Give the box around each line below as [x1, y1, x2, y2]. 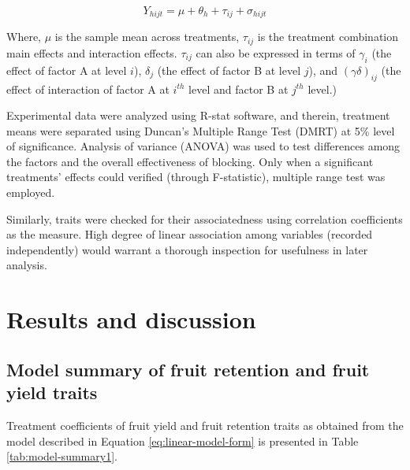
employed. [6, 184, 55, 201]
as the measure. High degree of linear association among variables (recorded [6, 226, 373, 242]
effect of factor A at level [6, 61, 127, 78]
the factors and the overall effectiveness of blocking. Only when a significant [6, 153, 374, 169]
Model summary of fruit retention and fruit [6, 357, 370, 381]
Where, [6, 28, 41, 45]
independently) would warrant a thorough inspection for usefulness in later [6, 241, 368, 257]
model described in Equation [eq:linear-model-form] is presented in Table [6, 432, 359, 449]
